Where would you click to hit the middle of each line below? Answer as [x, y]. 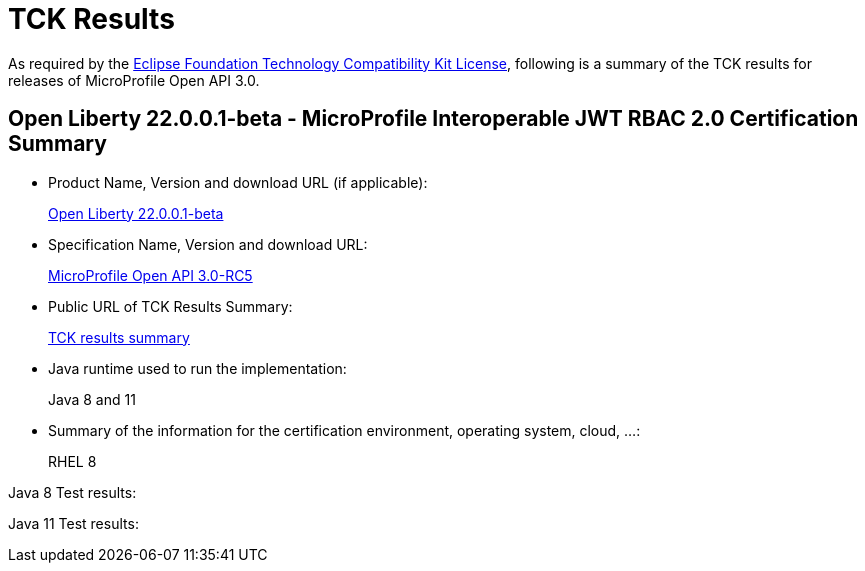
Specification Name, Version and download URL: [208, 244]
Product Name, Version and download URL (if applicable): [238, 182]
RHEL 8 [72, 461]
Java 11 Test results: [73, 523]
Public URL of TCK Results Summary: [170, 306]
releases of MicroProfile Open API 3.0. [134, 80]
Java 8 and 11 [92, 399]
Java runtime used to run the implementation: [197, 368]
